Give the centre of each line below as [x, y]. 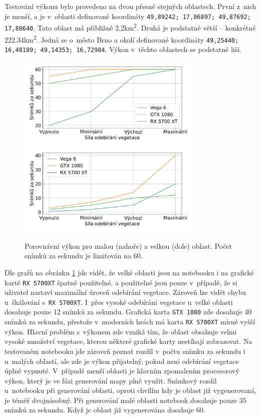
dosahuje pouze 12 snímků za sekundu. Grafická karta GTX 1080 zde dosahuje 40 [128, 312]
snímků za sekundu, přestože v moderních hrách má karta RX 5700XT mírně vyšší [130, 322]
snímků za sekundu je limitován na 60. [84, 256]
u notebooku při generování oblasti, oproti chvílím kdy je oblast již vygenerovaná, [131, 390]
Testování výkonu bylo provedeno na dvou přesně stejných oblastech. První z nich [131, 6]
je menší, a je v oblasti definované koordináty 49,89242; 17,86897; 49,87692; [128, 16]
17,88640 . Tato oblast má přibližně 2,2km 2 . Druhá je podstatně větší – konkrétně [130, 27]
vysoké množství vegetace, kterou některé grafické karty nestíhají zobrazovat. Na [128, 341]
